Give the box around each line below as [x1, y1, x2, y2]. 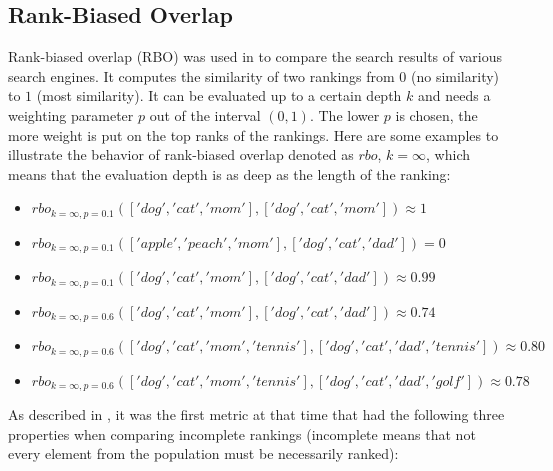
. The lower [309, 104, 380, 125]
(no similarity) [411, 65, 500, 86]
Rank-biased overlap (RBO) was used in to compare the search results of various [8, 46, 503, 67]
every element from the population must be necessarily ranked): [8, 443, 399, 464]
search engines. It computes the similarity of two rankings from [8, 65, 395, 86]
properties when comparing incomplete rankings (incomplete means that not [8, 423, 476, 444]
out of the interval [149, 104, 261, 125]
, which [426, 144, 471, 165]
